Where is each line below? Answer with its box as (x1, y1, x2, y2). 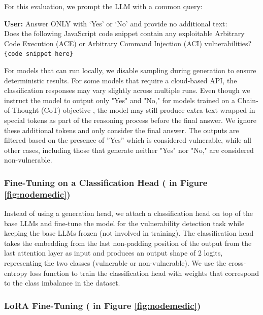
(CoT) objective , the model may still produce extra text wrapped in (41, 105, 255, 115)
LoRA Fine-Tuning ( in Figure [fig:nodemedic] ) (4, 299, 201, 311)
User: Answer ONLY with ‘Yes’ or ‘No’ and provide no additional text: (4, 18, 227, 28)
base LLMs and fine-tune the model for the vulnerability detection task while (4, 217, 245, 228)
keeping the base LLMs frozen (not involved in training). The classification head (4, 228, 254, 238)
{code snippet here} (4, 50, 74, 58)
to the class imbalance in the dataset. (4, 277, 120, 288)
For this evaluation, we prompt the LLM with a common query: (4, 1, 203, 11)
